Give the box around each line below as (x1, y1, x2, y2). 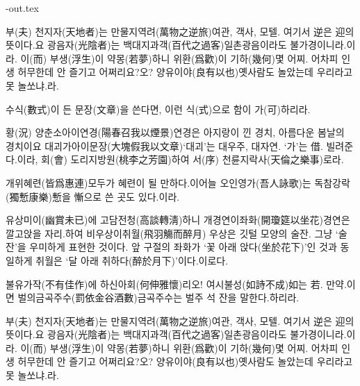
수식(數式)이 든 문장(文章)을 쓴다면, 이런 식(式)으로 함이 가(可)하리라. (6, 101, 311, 116)
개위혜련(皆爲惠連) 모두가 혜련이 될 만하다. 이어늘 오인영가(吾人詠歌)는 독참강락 (6, 175, 350, 190)
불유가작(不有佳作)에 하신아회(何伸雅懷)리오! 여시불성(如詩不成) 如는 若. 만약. (6, 276, 347, 291)
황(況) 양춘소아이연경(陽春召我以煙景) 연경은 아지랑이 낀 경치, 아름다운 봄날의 (6, 125, 345, 140)
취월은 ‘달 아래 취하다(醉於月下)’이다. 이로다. (35, 253, 229, 267)
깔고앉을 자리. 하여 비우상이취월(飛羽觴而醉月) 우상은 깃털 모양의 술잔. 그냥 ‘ (6, 226, 338, 240)
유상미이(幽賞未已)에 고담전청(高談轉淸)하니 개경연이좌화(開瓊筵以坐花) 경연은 (6, 212, 350, 227)
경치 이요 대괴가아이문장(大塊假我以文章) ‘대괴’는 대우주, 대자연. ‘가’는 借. (6, 138, 323, 153)
